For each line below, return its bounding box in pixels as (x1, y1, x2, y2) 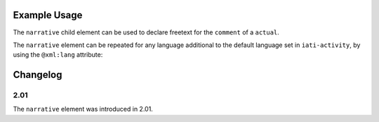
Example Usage (13, 9, 83, 21)
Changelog (13, 69, 62, 81)
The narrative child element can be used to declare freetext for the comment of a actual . (13, 28, 280, 36)
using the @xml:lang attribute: (13, 50, 103, 59)
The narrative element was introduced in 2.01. (13, 105, 154, 114)
